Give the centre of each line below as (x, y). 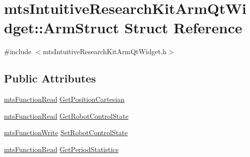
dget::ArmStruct (62, 28)
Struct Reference (183, 28)
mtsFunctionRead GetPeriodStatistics (61, 149)
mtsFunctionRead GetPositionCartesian (64, 99)
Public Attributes (50, 78)
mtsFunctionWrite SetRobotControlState (66, 132)
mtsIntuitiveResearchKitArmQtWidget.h (105, 51)
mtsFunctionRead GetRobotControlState (66, 116)
